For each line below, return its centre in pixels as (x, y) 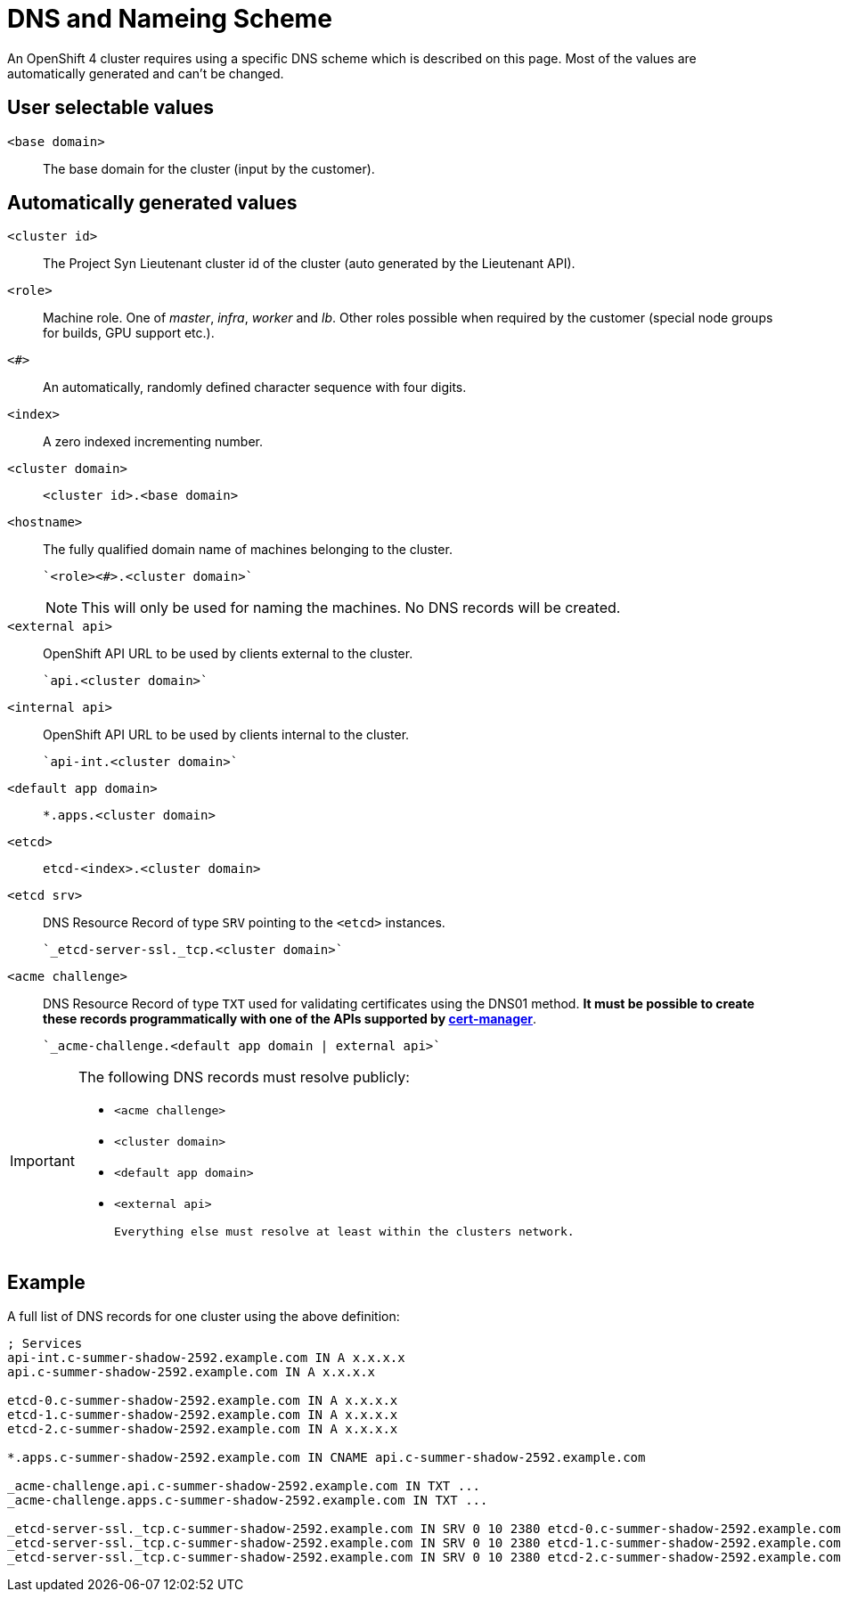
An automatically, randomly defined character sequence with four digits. (255, 388)
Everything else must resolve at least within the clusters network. (344, 1232)
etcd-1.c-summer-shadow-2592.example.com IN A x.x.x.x (203, 1415)
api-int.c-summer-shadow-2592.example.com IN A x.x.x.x (206, 1358)
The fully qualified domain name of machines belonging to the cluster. (248, 550)
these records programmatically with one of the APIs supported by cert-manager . (290, 1019)
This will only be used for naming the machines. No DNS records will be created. (351, 608)
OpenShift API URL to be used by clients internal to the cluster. (226, 735)
